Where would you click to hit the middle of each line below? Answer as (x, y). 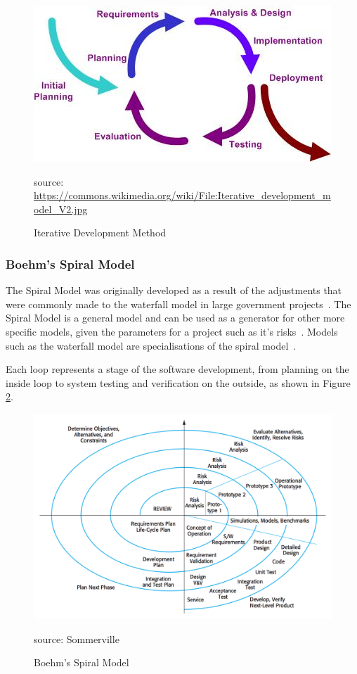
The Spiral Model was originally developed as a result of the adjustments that (174, 290)
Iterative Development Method (100, 233)
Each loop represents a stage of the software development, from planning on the (177, 369)
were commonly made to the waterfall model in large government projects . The (178, 304)
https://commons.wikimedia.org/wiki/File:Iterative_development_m (182, 195)
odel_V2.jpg (61, 209)
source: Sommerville (77, 638)
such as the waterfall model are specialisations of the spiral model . (151, 345)
